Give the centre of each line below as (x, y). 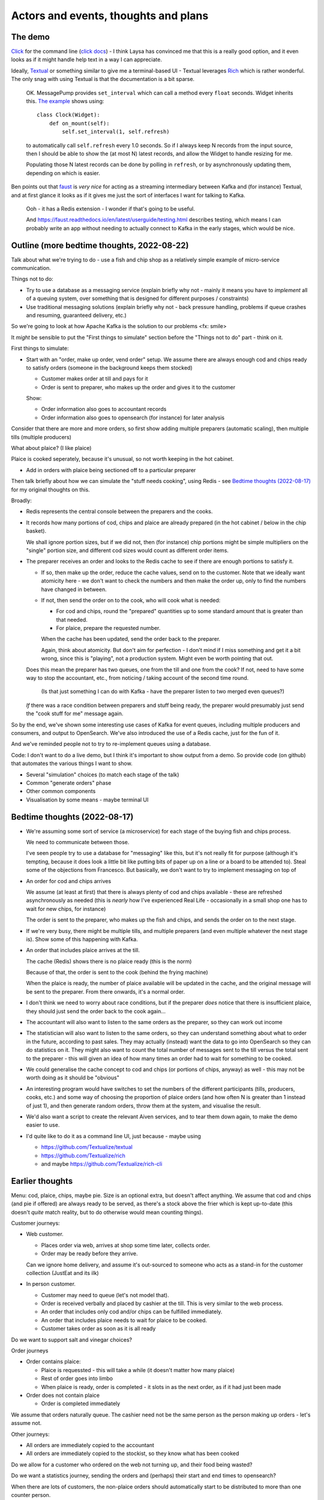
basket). (36, 531)
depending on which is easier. (63, 173)
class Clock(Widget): (68, 115)
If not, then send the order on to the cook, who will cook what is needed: (131, 600)
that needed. (72, 619)
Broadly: (22, 500)
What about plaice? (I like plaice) (51, 448)
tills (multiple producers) (41, 437)
